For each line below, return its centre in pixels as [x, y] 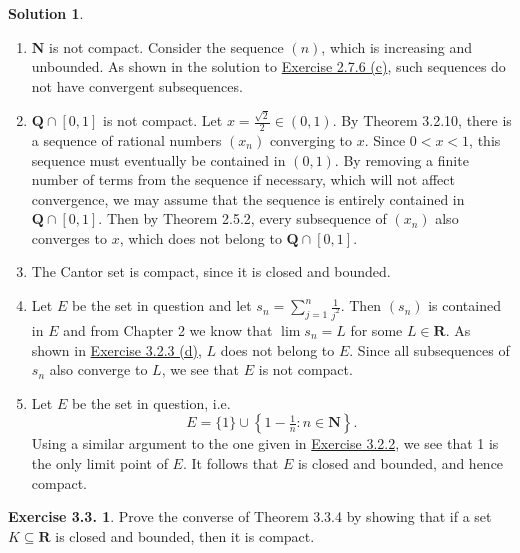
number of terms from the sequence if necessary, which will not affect [243, 179]
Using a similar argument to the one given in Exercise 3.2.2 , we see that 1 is [265, 443]
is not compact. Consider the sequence [166, 46]
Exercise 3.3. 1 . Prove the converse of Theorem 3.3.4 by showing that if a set [250, 516]
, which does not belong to [200, 237]
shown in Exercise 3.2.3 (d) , [116, 349]
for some [376, 329]
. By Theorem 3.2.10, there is [422, 120]
